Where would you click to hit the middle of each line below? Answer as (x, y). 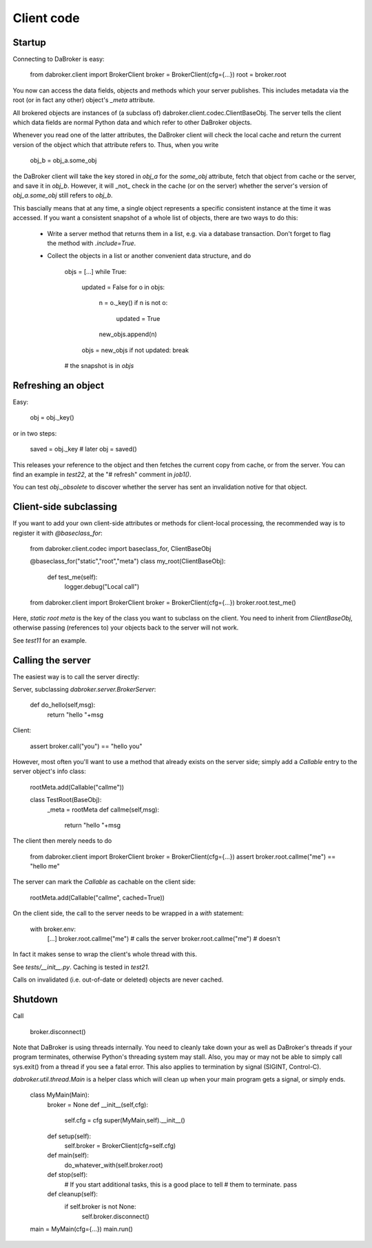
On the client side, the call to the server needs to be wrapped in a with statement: (128, 913)
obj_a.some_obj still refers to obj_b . (63, 195)
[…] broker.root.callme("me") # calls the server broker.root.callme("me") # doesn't (164, 939)
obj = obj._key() (52, 418)
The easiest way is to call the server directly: (76, 676)
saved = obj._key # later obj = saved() (83, 449)
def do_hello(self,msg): (63, 705)
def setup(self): (69, 1136)
